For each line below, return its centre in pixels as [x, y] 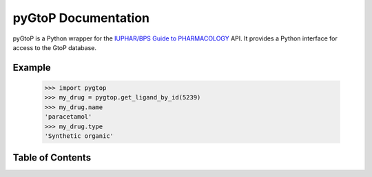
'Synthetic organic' [79, 136]
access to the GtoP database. [54, 47]
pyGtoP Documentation [81, 18]
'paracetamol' [68, 117]
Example [32, 68]
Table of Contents [52, 158]
